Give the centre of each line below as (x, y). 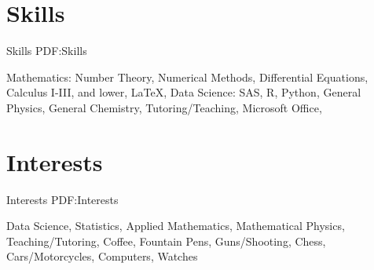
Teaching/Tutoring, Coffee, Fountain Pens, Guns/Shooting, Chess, (166, 241)
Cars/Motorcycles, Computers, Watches (102, 256)
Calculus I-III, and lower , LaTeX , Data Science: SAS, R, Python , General (184, 92)
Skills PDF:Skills (47, 51)
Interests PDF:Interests (62, 199)
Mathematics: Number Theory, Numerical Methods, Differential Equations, (187, 77)
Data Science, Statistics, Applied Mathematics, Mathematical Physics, (176, 226)
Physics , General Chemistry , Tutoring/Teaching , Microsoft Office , (164, 107)
